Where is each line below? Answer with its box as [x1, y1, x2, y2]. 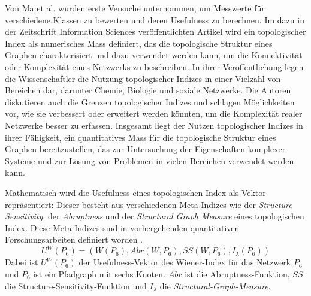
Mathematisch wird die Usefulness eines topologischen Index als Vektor [5, 186, 266, 198]
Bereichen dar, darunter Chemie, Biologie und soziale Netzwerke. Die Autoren [5, 84, 291, 96]
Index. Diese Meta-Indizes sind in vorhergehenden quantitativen [5, 221, 240, 234]
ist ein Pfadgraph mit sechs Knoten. [33, 267, 165, 280]
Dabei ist [5, 256, 38, 268]
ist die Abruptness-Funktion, [185, 267, 290, 280]
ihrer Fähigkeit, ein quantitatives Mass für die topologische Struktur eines [5, 131, 276, 143]
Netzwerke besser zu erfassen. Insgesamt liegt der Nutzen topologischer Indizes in [5, 119, 303, 131]
